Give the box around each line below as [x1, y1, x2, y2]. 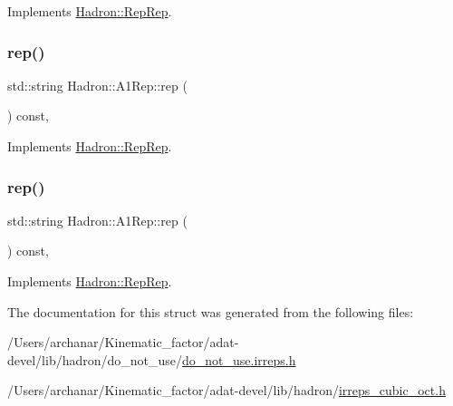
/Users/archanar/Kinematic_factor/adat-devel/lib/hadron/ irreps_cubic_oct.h [7, 381, 446, 400]
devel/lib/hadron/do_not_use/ [7, 350, 183, 369]
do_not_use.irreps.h [182, 350, 296, 369]
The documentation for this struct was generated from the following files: [7, 302, 414, 321]
